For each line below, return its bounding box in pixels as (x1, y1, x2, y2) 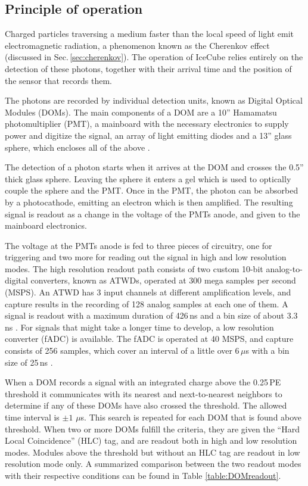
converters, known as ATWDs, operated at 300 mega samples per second (30, 274, 296, 286)
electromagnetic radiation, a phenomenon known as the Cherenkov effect (5, 39, 270, 51)
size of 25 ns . (5, 356, 53, 368)
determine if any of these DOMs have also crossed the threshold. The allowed (5, 399, 287, 412)
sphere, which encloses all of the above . (5, 141, 150, 153)
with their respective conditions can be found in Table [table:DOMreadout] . (5, 469, 281, 481)
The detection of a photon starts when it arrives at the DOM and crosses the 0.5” (5, 161, 304, 173)
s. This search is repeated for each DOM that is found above (80, 411, 302, 423)
